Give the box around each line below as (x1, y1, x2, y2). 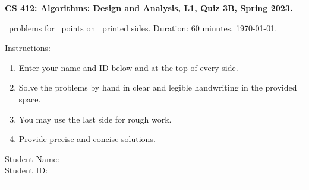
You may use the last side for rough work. (18, 112, 172, 125)
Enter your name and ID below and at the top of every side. (18, 61, 238, 73)
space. (18, 92, 41, 105)
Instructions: (5, 41, 51, 54)
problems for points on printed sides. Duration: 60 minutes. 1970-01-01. (8, 21, 278, 34)
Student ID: (5, 164, 48, 176)
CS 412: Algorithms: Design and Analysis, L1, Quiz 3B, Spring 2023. (5, 2, 293, 14)
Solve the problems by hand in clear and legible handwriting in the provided (18, 81, 297, 94)
